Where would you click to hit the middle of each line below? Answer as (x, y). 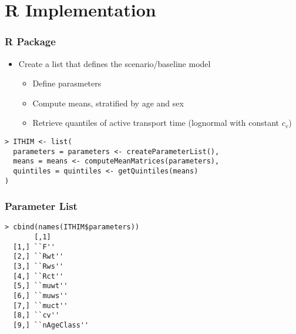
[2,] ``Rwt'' (38, 257)
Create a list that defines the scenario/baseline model (115, 63)
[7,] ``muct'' (41, 305)
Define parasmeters (67, 83)
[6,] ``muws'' (41, 296)
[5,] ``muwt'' (41, 286)
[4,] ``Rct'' (38, 276)
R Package (30, 41)
